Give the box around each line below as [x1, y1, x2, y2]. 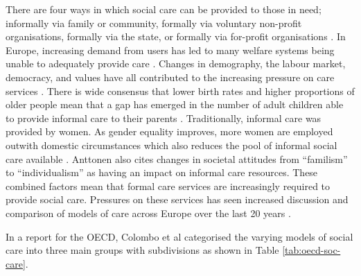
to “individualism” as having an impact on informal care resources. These [6, 165, 318, 180]
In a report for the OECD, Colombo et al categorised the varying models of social [6, 229, 353, 243]
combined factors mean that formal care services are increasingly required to [6, 178, 331, 193]
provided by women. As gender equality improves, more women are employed [6, 124, 333, 139]
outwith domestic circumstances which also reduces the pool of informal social [6, 137, 337, 152]
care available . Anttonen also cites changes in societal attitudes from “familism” [6, 151, 348, 166]
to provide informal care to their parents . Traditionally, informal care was [6, 110, 322, 125]
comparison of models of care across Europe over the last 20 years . [6, 205, 291, 220]
